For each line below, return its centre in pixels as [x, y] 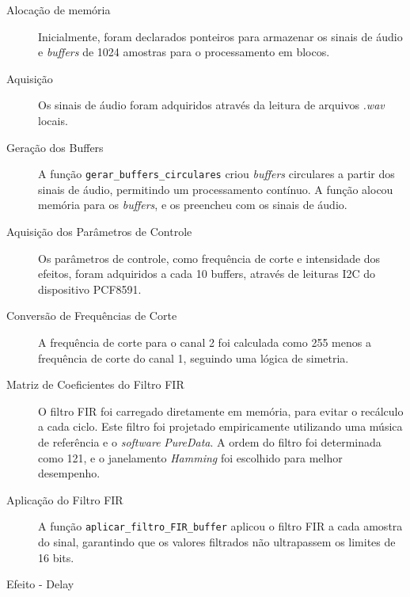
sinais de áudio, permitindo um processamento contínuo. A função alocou [216, 189]
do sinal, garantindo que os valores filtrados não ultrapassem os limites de [217, 541]
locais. [53, 120]
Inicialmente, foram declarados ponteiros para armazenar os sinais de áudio [220, 36]
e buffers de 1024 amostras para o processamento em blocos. [184, 52]
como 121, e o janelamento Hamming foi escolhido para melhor [190, 457]
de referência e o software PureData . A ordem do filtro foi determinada [210, 441]
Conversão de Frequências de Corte [92, 316]
